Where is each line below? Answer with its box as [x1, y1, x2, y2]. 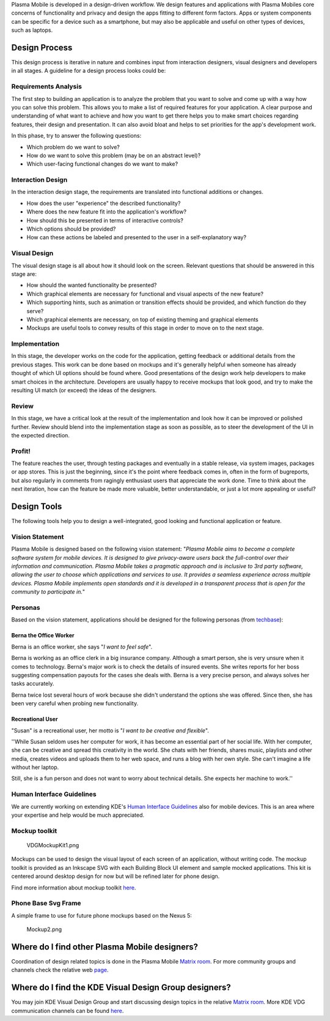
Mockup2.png [26, 926, 62, 933]
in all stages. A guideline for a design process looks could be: [11, 67, 166, 75]
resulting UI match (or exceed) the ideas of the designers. [11, 387, 157, 394]
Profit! [11, 447, 31, 455]
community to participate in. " [11, 588, 86, 596]
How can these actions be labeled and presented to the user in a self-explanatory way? [26, 234, 247, 241]
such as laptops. [11, 26, 53, 34]
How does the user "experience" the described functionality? [26, 199, 181, 207]
